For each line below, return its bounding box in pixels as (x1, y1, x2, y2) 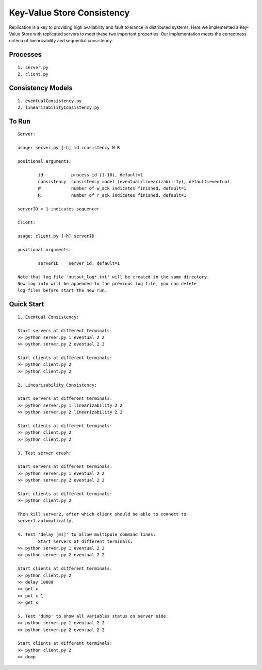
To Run (9, 117, 31, 125)
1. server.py (17, 65, 49, 70)
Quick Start (9, 300, 44, 309)
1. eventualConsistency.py (17, 98, 82, 103)
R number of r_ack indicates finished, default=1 (38, 192, 187, 198)
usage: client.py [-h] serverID (17, 233, 95, 239)
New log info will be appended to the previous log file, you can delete (17, 281, 197, 286)
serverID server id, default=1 (38, 260, 120, 266)
